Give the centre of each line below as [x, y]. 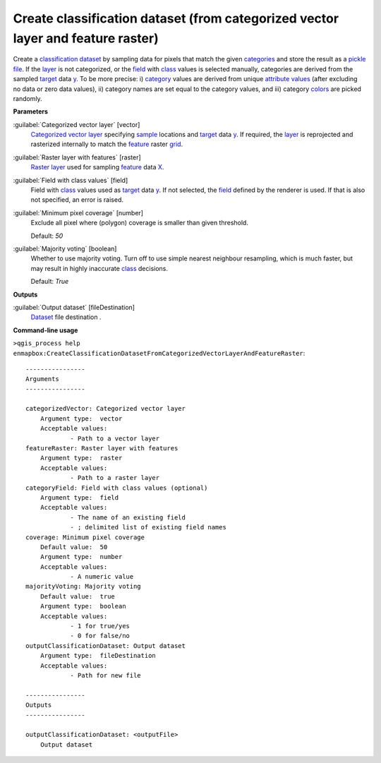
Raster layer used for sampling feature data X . [97, 167]
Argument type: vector [81, 419]
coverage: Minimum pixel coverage [85, 537]
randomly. [28, 98]
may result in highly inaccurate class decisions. [99, 268]
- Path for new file [105, 675]
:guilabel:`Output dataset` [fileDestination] [74, 307]
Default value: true [78, 596]
